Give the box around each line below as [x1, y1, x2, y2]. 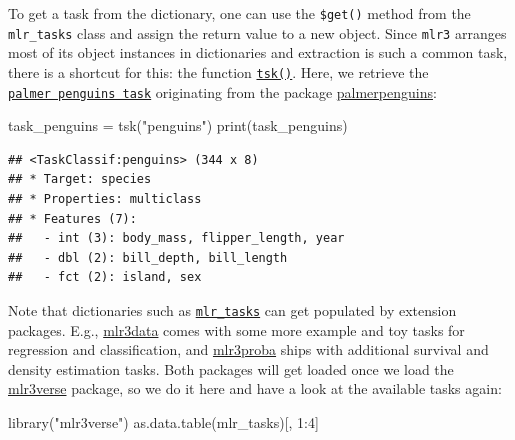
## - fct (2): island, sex [8, 270, 202, 285]
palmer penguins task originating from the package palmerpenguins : [8, 81, 437, 102]
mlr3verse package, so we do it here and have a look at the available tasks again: [8, 378, 502, 399]
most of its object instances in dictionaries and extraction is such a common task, [8, 42, 508, 63]
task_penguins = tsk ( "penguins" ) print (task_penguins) [8, 115, 348, 136]
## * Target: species [8, 172, 152, 187]
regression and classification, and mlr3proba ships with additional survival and [8, 339, 489, 360]
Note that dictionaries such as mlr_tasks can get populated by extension [8, 299, 457, 320]
